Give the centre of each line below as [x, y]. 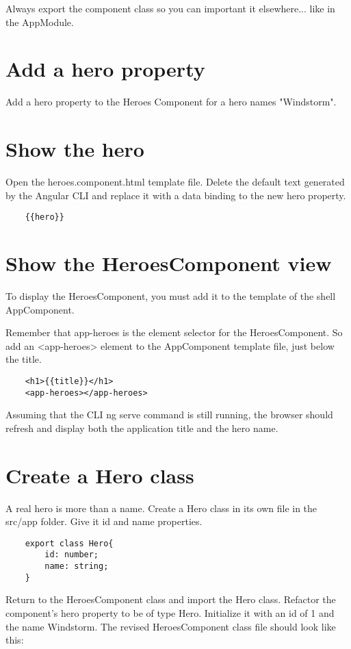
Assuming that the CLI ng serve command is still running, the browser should [169, 415]
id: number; [72, 555]
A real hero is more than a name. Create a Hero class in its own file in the [161, 508]
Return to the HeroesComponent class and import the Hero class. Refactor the [171, 599]
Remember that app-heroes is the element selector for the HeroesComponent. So [174, 332]
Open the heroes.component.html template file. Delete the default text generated [175, 182]
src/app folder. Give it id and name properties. [104, 521]
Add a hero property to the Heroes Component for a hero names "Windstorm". [171, 102]
